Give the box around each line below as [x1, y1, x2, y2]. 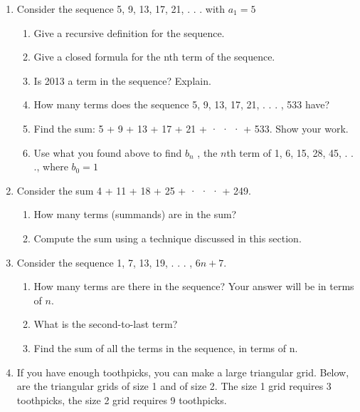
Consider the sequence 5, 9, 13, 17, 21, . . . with [16, 1, 226, 16]
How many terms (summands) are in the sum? [33, 207, 237, 222]
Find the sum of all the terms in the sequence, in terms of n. [33, 340, 298, 355]
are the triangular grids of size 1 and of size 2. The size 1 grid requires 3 [16, 378, 332, 393]
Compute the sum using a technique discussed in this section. [33, 230, 302, 245]
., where [33, 159, 68, 174]
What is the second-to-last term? [33, 316, 178, 331]
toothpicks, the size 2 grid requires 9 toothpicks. [16, 392, 227, 407]
